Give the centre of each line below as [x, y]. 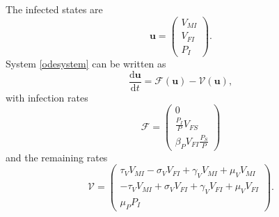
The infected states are [54, 9]
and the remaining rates [57, 157]
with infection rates [47, 97]
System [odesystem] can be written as [86, 64]
